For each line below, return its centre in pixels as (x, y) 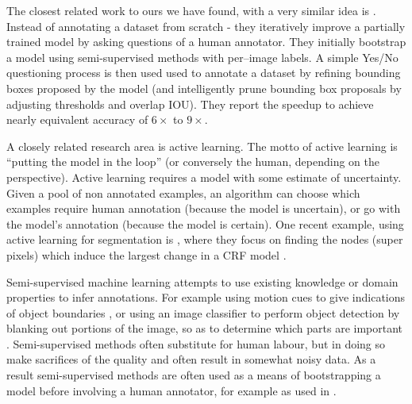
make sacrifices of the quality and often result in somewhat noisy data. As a (191, 359)
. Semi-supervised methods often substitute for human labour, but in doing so (196, 343)
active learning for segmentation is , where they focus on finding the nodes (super (205, 239)
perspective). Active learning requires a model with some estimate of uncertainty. (204, 177)
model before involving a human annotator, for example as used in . (171, 390)
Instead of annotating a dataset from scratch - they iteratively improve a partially (206, 26)
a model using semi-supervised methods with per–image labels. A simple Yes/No (202, 57)
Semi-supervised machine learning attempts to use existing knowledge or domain (202, 281)
